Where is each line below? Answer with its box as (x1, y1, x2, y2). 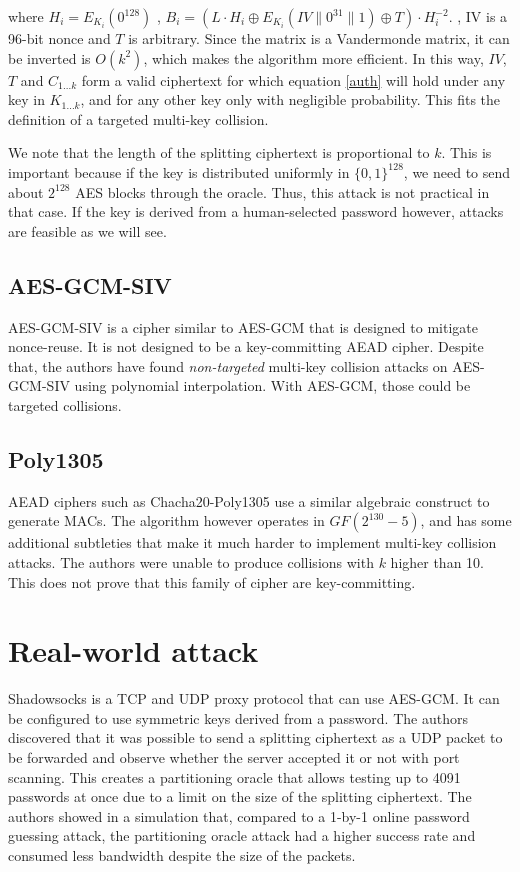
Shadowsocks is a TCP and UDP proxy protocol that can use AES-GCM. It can (8, 688, 500, 709)
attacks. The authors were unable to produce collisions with (8, 551, 374, 572)
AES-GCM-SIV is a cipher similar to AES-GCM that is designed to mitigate (8, 316, 478, 337)
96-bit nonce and (8, 28, 111, 48)
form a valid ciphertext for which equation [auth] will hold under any (81, 69, 506, 90)
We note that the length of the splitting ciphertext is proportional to (8, 142, 430, 163)
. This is (441, 142, 492, 163)
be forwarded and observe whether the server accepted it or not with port (8, 747, 460, 767)
